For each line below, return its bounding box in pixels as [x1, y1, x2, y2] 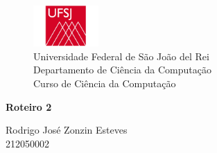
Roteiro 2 [6, 99, 52, 114]
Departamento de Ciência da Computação [33, 62, 211, 77]
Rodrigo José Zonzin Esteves [6, 123, 128, 137]
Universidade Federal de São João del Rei [33, 48, 209, 63]
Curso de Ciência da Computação [33, 75, 176, 90]
